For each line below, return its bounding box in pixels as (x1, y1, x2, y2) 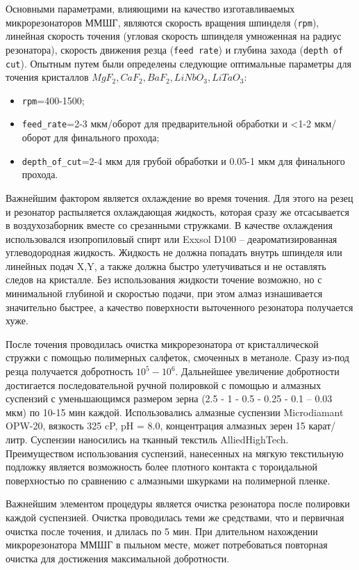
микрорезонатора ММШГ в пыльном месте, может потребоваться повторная (6, 537, 328, 552)
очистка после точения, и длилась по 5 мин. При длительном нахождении (6, 523, 318, 538)
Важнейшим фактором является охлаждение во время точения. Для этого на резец (6, 190, 353, 205)
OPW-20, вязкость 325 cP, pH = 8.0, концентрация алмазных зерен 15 (6, 418, 306, 433)
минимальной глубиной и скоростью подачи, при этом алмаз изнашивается (6, 286, 323, 301)
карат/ (308, 418, 336, 433)
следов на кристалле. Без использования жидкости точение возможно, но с (6, 272, 322, 287)
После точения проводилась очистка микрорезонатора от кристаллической (6, 336, 319, 351)
